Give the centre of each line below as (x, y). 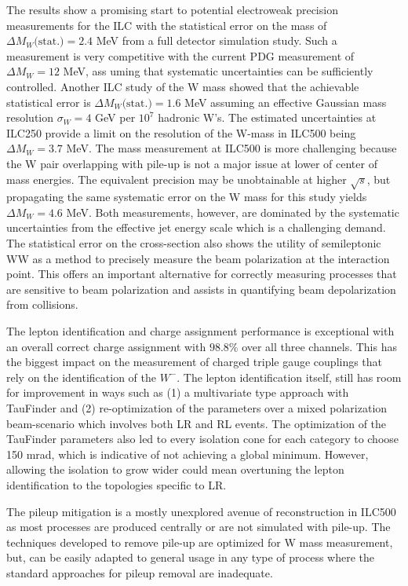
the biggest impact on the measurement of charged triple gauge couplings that (195, 362)
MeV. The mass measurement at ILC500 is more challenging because (231, 148)
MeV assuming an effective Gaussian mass (286, 102)
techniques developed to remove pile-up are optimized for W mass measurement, (200, 542)
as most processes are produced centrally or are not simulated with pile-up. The (199, 527)
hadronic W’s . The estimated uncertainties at (267, 117)
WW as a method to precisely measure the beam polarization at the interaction (198, 258)
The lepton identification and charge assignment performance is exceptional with (200, 331)
